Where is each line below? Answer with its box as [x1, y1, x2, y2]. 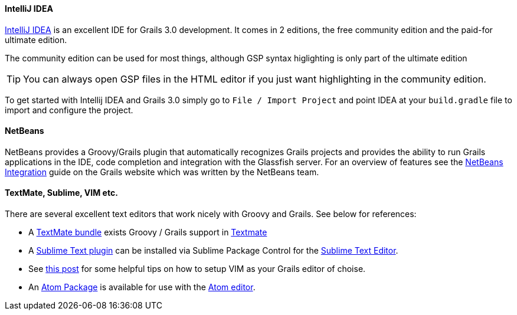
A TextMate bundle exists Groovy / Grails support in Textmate [28, 227, 267, 238]
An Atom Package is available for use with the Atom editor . [28, 282, 256, 293]
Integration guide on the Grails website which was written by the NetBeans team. [5, 166, 319, 177]
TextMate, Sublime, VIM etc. [5, 188, 118, 198]
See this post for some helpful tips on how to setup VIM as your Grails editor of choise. [28, 264, 366, 274]
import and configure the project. [5, 104, 133, 115]
